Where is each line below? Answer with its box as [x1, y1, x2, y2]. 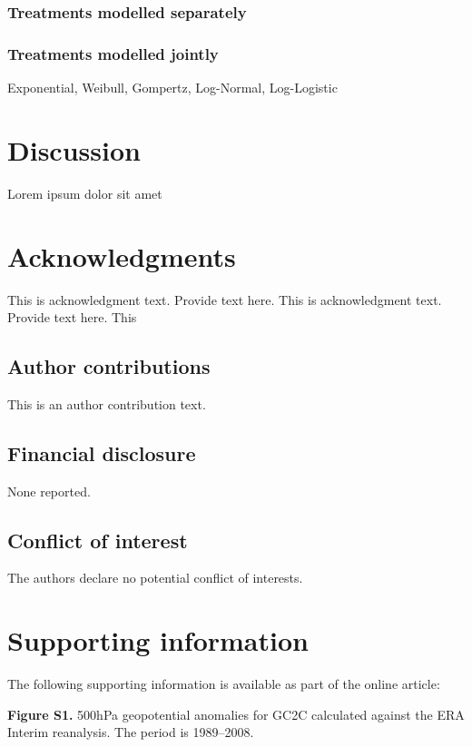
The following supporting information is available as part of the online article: [7, 674, 440, 693]
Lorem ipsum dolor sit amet [7, 183, 162, 202]
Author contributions [7, 352, 211, 380]
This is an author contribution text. [7, 394, 206, 413]
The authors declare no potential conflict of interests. [7, 568, 303, 587]
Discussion [7, 131, 141, 168]
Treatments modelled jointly [7, 42, 219, 64]
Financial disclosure [7, 438, 196, 467]
